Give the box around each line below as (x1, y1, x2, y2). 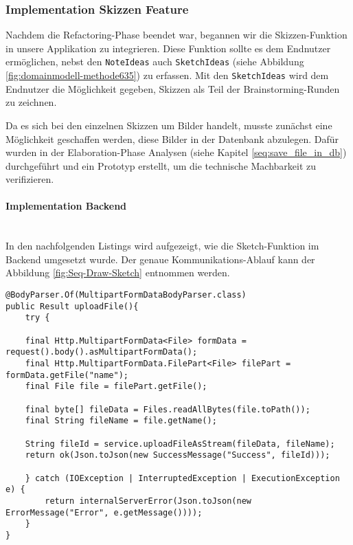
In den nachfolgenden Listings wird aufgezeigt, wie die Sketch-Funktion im (5, 238, 319, 253)
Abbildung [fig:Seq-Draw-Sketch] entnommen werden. (5, 265, 230, 280)
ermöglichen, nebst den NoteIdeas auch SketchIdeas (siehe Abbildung (5, 54, 304, 69)
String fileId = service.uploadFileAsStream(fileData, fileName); (25, 438, 335, 449)
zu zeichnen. (5, 95, 57, 109)
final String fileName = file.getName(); (25, 416, 217, 426)
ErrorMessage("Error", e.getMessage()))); (5, 507, 203, 518)
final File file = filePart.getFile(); (25, 381, 207, 392)
